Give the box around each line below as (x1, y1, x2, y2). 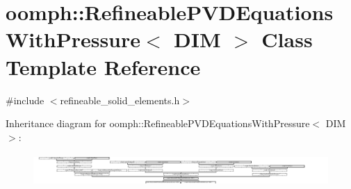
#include (6, 92, 44, 107)
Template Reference (6, 52, 201, 81)
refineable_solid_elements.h (60, 92, 180, 107)
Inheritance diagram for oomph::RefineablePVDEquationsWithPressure (6, 116, 310, 131)
